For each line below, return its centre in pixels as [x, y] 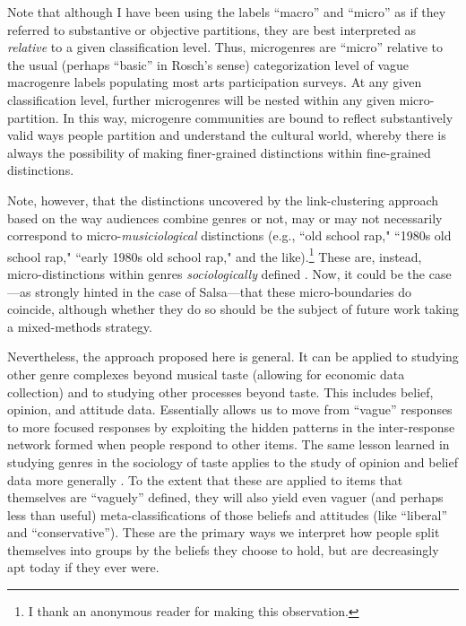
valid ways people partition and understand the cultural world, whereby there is [227, 135]
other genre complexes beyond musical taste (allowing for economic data [206, 374]
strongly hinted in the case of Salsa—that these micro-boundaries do [223, 291]
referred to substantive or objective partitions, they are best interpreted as [212, 29]
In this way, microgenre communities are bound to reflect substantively [258, 117]
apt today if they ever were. [83, 567]
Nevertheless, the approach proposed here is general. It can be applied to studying [233, 356]
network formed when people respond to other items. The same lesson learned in [229, 444]
